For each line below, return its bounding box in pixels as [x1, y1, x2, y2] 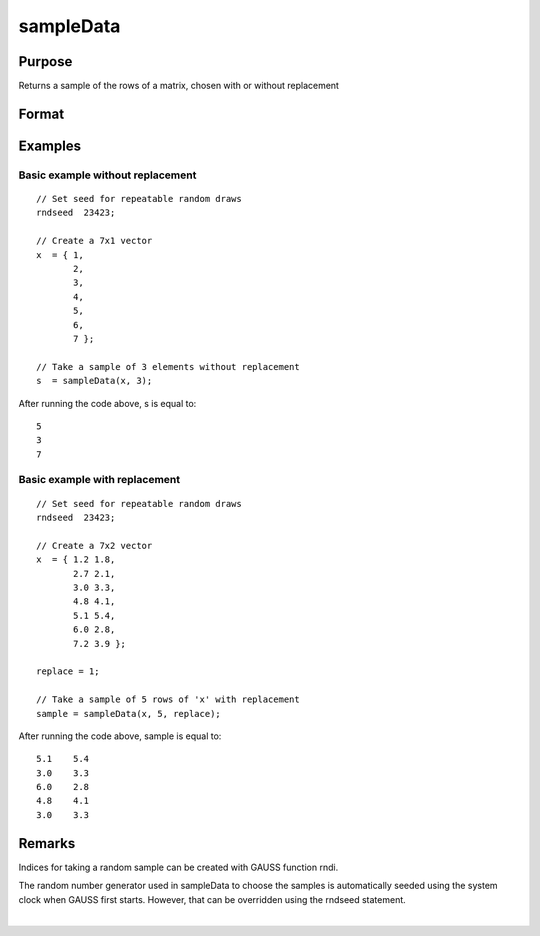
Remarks [18, 835, 76, 852]
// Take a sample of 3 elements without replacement [36, 361, 300, 372]
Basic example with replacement [18, 473, 180, 487]
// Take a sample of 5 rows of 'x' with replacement [36, 694, 300, 705]
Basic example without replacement [18, 168, 197, 182]
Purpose [18, 53, 73, 70]
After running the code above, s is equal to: [18, 397, 197, 409]
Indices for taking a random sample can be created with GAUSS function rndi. [18, 861, 339, 873]
